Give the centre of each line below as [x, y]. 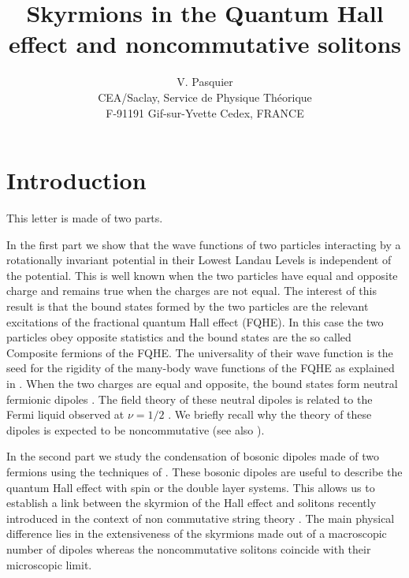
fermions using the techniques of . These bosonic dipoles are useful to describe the [204, 471]
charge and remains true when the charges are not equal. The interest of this [191, 291]
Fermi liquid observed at [65, 414]
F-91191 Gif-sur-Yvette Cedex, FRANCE [205, 112]
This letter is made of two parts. [85, 218]
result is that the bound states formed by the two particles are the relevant [188, 306]
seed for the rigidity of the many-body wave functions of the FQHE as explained [201, 368]
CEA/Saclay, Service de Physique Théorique [205, 97]
